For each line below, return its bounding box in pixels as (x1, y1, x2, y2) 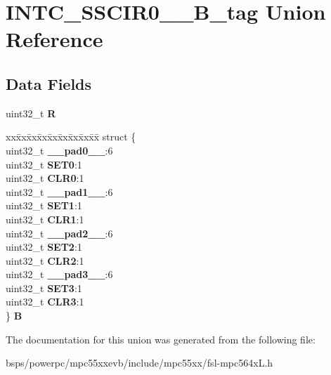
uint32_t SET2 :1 (6, 239, 82, 254)
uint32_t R (6, 105, 56, 120)
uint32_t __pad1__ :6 (6, 184, 113, 199)
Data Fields (6, 72, 92, 94)
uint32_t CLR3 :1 (6, 294, 84, 309)
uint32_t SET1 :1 (6, 198, 82, 213)
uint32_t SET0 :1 (6, 157, 82, 171)
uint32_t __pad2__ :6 (6, 225, 113, 240)
